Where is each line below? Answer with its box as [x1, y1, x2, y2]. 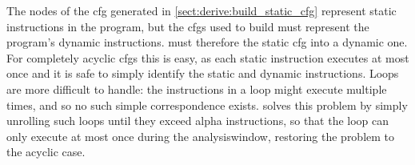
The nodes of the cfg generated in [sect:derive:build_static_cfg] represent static [6, 2, 397, 18]
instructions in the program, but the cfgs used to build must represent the [6, 18, 369, 34]
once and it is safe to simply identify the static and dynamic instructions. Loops [6, 65, 399, 82]
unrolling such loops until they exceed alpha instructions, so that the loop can [6, 112, 389, 129]
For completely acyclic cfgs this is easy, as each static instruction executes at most [6, 49, 409, 66]
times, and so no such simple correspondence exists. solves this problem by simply [6, 96, 408, 113]
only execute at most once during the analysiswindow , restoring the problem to [6, 127, 395, 144]
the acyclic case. [6, 143, 86, 160]
